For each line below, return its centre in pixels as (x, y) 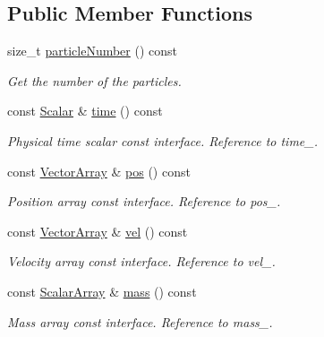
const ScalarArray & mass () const (102, 291)
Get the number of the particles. (94, 80)
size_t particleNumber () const (93, 51)
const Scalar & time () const (85, 111)
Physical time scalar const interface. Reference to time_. (162, 140)
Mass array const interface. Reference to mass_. (140, 321)
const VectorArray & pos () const (99, 171)
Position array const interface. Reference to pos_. (144, 201)
